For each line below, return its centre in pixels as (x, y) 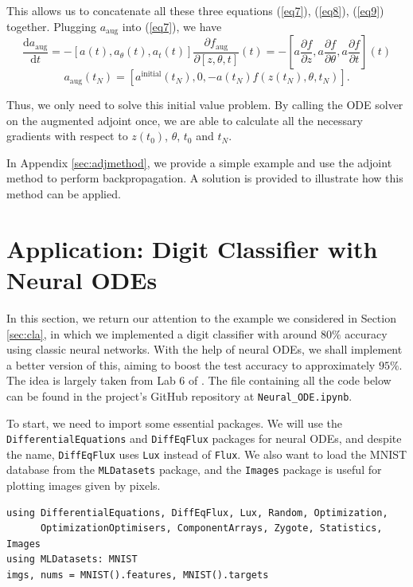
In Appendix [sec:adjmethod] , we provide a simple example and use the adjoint (199, 162)
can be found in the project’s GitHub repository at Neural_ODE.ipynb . (179, 395)
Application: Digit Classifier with (192, 248)
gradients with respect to (67, 136)
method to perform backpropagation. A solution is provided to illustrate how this (205, 178)
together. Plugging (52, 26)
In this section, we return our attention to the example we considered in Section (201, 317)
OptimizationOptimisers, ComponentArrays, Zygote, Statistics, (211, 528)
